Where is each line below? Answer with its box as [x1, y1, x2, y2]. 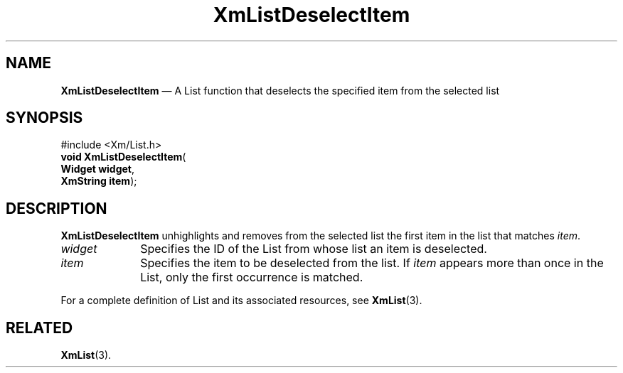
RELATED [6, 318, 73, 337]
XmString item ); [60, 175, 137, 188]
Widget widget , [60, 163, 135, 175]
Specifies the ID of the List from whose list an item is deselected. [140, 242, 487, 256]
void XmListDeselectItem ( [60, 151, 186, 163]
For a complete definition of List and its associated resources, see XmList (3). [60, 294, 422, 307]
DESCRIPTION [6, 199, 107, 217]
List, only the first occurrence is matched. [140, 270, 363, 285]
